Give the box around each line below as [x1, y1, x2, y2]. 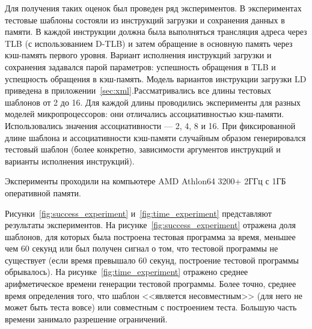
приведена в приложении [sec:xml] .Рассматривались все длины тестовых [5, 84, 271, 97]
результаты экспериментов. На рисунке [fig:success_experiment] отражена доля [5, 219, 296, 231]
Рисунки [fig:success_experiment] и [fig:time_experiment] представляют [5, 207, 272, 219]
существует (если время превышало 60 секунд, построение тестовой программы [5, 253, 299, 266]
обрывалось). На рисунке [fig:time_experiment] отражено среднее [5, 265, 248, 278]
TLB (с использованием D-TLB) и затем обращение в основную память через [5, 37, 293, 49]
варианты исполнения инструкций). [5, 154, 135, 167]
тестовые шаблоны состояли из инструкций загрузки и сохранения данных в [5, 13, 285, 26]
